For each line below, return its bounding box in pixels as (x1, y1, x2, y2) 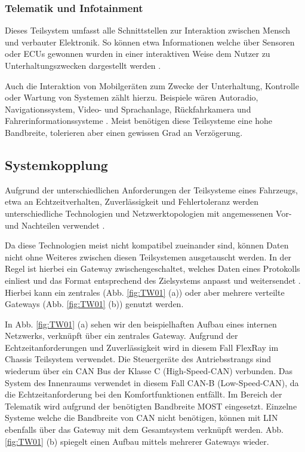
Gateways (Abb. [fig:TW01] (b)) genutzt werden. (5, 298, 184, 310)
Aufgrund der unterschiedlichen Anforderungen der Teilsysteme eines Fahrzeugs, (5, 183, 298, 196)
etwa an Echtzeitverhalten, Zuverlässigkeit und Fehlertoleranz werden (5, 195, 259, 208)
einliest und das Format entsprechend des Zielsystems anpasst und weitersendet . (5, 274, 301, 286)
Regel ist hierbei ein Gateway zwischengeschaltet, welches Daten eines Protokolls (5, 262, 300, 275)
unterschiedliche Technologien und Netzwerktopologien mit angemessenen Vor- (5, 207, 292, 219)
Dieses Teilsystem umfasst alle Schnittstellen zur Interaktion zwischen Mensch (5, 24, 291, 37)
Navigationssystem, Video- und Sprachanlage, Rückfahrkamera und (5, 102, 251, 115)
